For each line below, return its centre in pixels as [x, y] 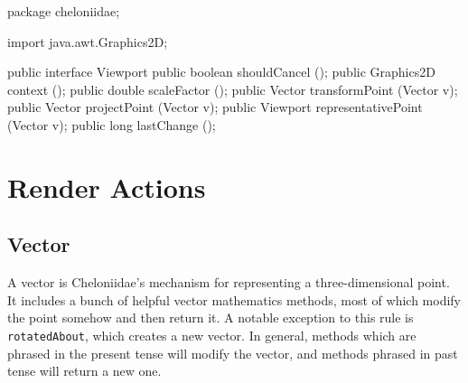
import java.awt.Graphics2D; [88, 41]
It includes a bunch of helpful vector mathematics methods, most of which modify [234, 299]
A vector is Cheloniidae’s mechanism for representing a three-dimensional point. [229, 282]
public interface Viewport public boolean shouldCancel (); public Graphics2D [221, 72]
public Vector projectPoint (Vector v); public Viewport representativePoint [215, 107]
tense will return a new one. [84, 371]
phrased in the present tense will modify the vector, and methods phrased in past [233, 353]
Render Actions [107, 187]
